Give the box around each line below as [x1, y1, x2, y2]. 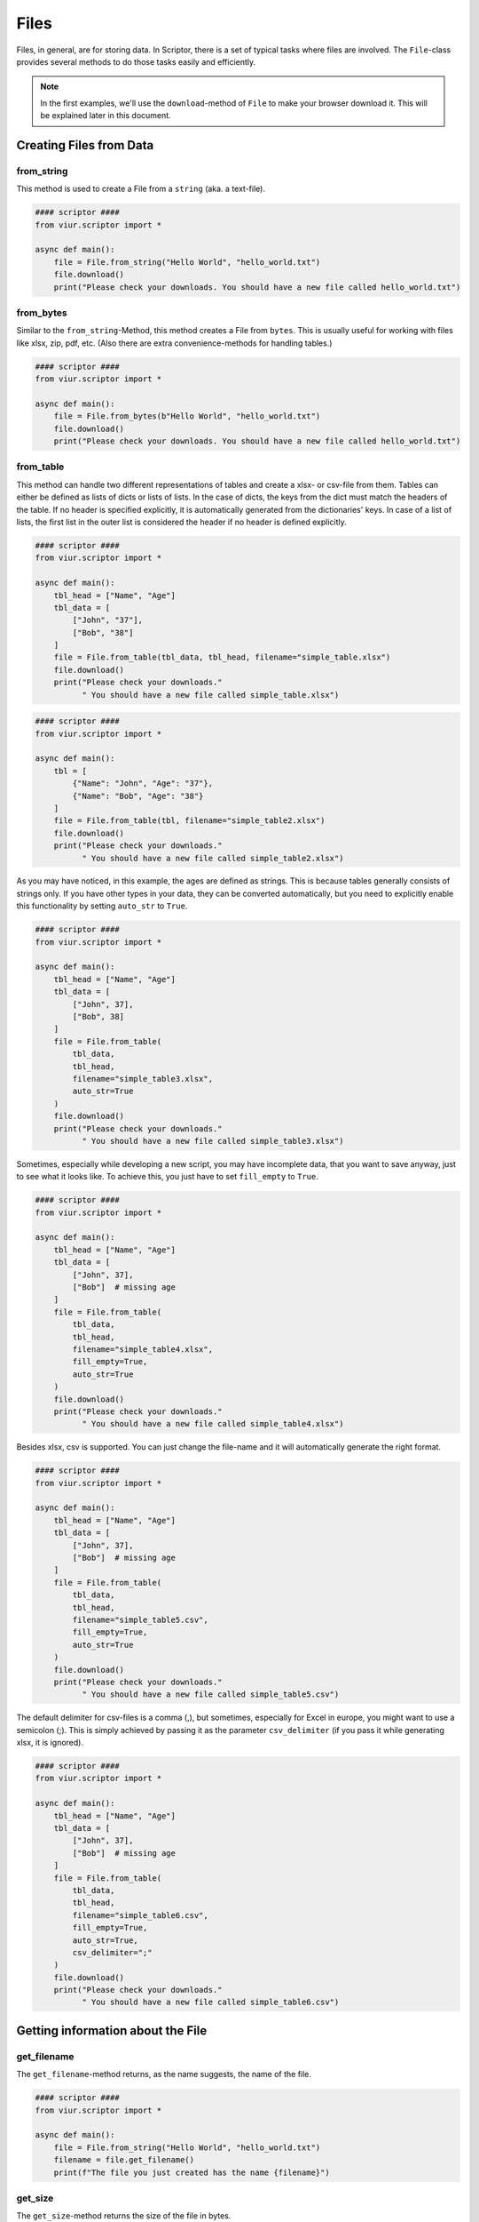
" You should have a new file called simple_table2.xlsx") [81, 853, 344, 863]
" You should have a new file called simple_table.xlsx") [81, 690, 340, 699]
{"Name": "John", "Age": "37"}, [72, 779, 213, 788]
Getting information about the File [16, 2023, 208, 2038]
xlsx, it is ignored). [16, 1738, 84, 1748]
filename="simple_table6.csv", [72, 1910, 208, 1920]
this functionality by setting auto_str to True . [16, 900, 188, 911]
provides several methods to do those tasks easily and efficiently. [16, 56, 256, 67]
